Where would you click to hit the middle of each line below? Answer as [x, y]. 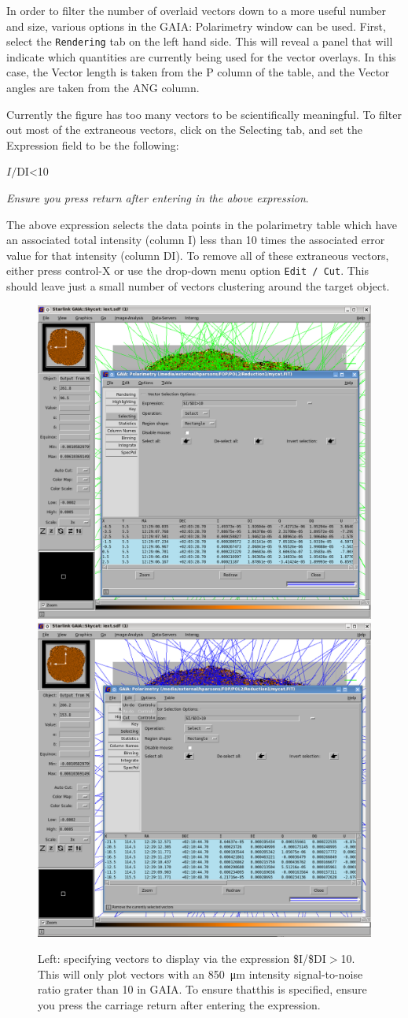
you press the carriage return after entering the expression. [179, 1005]
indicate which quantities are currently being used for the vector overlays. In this [201, 56]
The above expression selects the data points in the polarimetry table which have [202, 224]
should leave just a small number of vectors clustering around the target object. [198, 286]
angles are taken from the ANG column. [103, 88]
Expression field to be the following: [93, 144]
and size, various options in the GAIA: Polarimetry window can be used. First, [196, 26]
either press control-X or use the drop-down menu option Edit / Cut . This [187, 270]
